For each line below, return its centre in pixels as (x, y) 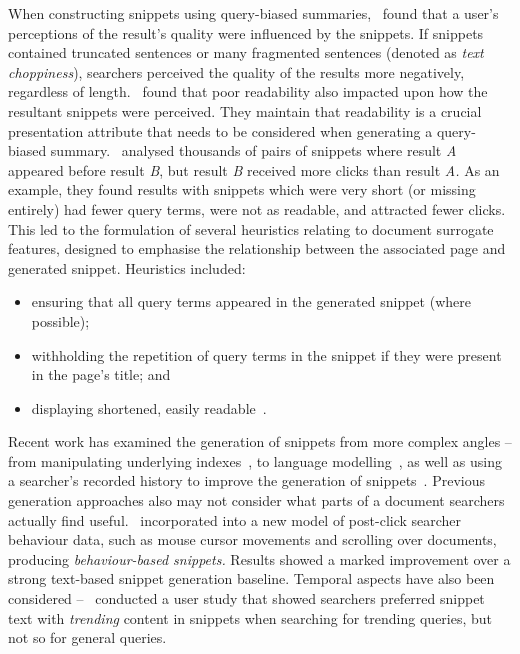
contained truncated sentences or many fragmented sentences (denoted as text (246, 52)
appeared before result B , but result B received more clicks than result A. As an (254, 169)
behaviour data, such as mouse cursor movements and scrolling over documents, (252, 539)
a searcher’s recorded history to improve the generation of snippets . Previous (246, 480)
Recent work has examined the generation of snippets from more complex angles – (260, 441)
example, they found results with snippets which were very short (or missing (242, 189)
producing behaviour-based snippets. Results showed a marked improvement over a (259, 558)
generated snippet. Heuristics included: (127, 267)
